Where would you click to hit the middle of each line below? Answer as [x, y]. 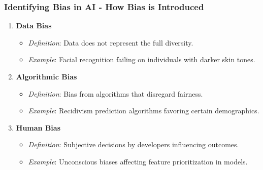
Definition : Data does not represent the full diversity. [111, 42]
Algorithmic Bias [46, 76]
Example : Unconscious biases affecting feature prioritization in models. [138, 161]
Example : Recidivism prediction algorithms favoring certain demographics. [144, 111]
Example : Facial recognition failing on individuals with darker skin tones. [142, 59]
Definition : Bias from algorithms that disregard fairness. [116, 93]
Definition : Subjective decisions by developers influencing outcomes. [134, 144]
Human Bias [38, 127]
